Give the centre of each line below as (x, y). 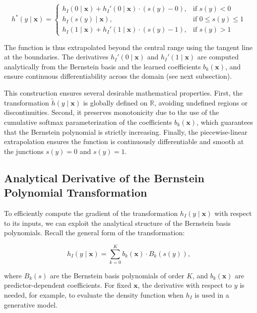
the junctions (24, 151)
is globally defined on (115, 102)
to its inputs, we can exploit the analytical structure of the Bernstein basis (117, 223)
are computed (218, 57)
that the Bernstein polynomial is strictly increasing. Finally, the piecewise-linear (126, 131)
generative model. (31, 304)
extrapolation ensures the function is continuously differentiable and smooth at (124, 141)
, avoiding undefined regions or (201, 102)
